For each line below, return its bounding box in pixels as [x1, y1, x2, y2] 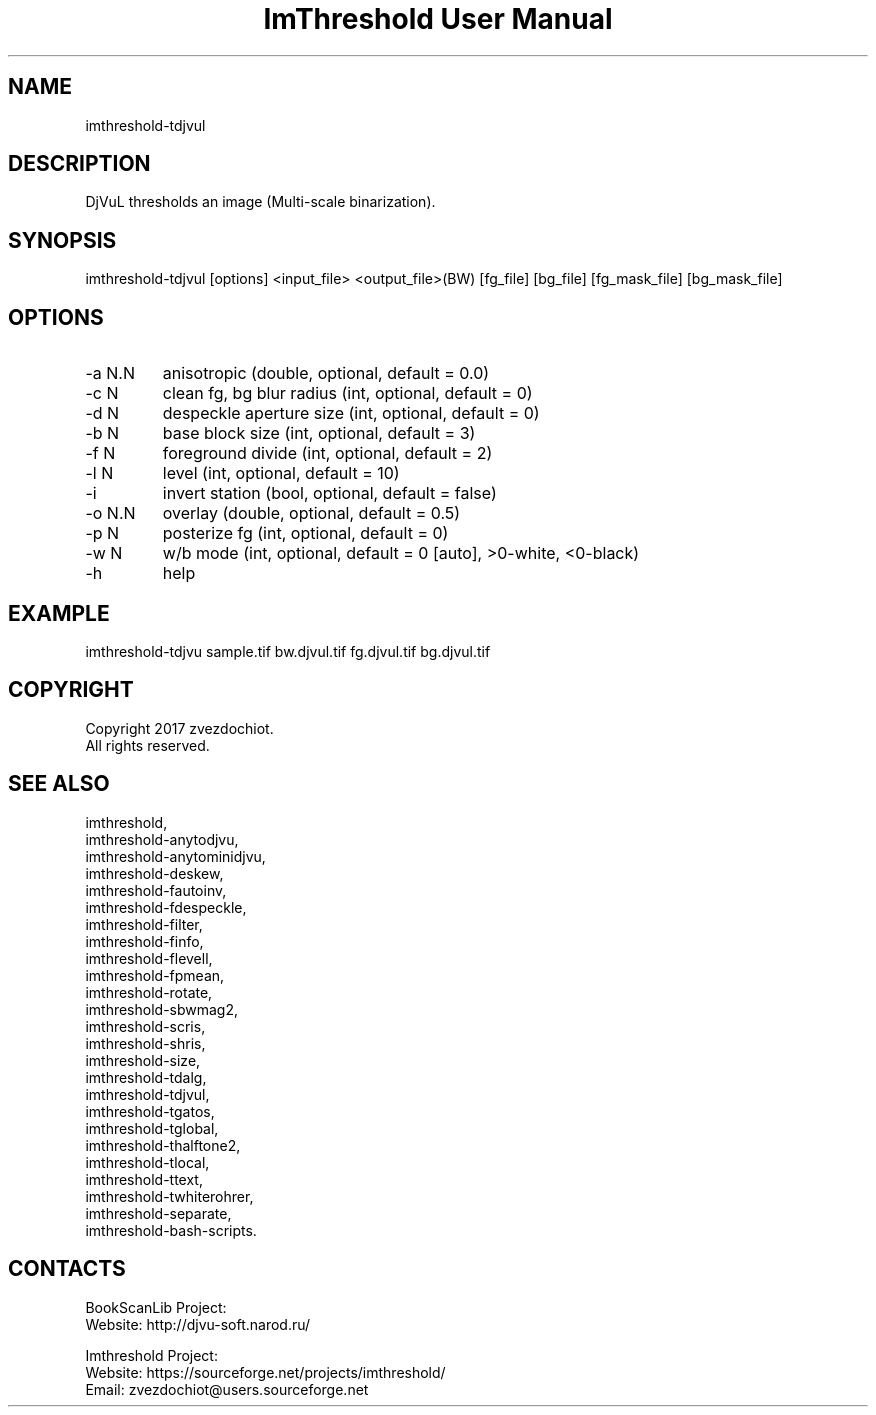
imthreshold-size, [85, 1051, 201, 1069]
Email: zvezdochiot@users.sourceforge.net [85, 1380, 369, 1398]
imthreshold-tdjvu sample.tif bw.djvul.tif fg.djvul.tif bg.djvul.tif [85, 642, 491, 660]
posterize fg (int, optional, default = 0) [162, 523, 449, 544]
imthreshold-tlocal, [85, 1153, 210, 1171]
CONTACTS [8, 1256, 126, 1282]
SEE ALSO [8, 771, 110, 797]
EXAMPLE [8, 600, 110, 626]
